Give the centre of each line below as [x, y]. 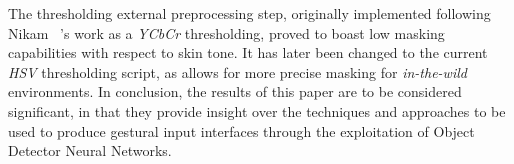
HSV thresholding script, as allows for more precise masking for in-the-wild [237, 71]
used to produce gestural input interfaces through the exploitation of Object [241, 130]
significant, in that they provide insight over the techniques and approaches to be [257, 110]
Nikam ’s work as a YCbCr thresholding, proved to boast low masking [226, 32]
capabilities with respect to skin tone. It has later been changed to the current [248, 52]
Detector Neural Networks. [90, 150]
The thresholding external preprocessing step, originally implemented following [249, 13]
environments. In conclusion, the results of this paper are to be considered [235, 91]
